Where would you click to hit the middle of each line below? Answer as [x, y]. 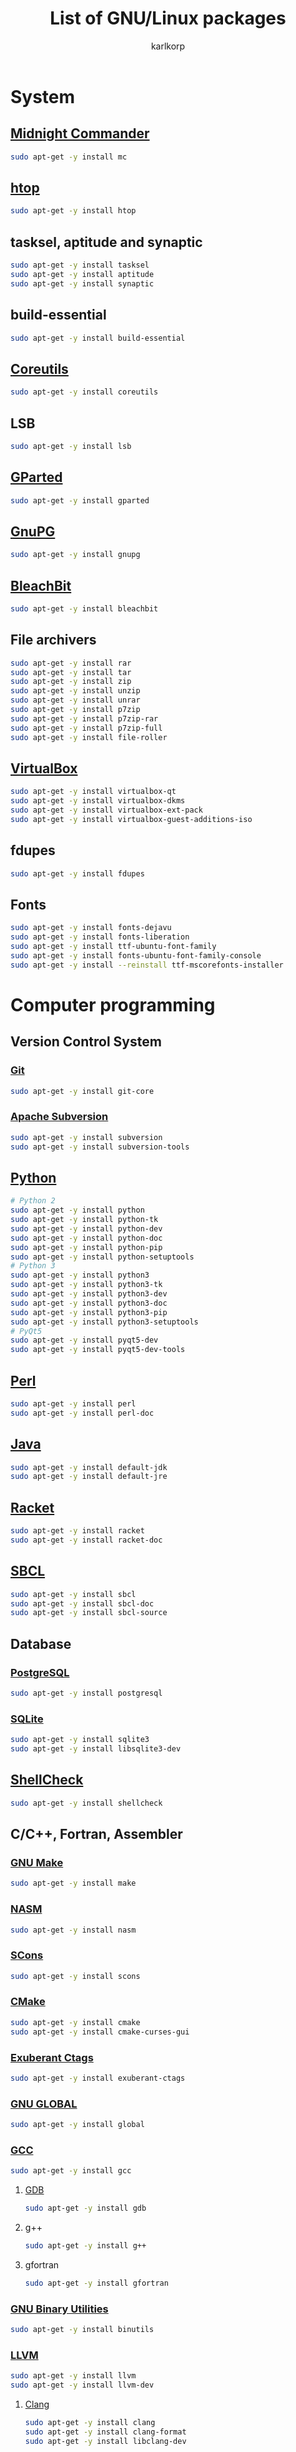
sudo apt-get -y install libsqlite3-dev [96, 1749]
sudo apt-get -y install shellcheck [86, 1803]
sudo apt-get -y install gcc [71, 2171]
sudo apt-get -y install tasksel [80, 265]
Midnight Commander [80, 133]
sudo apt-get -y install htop [73, 211]
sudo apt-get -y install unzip [75, 691]
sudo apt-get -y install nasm [73, 1930]
